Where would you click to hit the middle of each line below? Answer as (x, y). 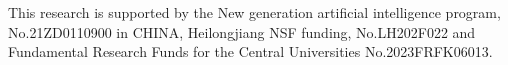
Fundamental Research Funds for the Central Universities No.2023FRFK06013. (250, 51)
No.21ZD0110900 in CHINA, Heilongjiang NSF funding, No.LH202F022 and (242, 31)
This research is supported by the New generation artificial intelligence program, (254, 12)
